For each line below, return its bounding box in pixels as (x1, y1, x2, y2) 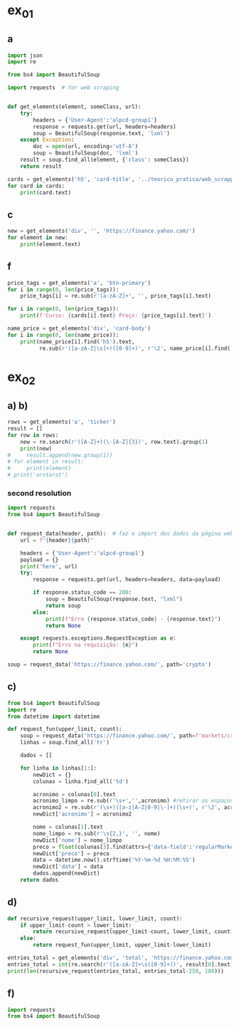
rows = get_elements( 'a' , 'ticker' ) (7, 419, 116, 426)
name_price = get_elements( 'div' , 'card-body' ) (7, 325, 152, 333)
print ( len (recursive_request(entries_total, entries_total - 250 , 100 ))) (7, 967, 224, 974)
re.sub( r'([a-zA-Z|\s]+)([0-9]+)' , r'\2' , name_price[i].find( (38, 345, 231, 352)
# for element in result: (7, 458, 84, 465)
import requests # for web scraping (7, 84, 119, 91)
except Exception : (20, 136, 75, 144)
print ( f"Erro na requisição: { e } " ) (33, 642, 139, 649)
